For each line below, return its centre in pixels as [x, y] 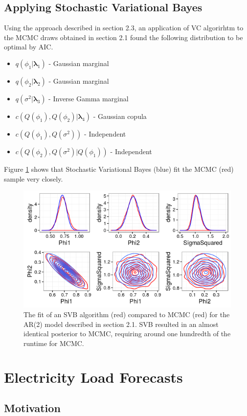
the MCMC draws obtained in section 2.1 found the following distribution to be [123, 37]
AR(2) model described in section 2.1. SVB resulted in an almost [121, 324]
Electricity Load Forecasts [93, 377]
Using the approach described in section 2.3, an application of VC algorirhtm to [124, 28]
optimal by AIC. [29, 47]
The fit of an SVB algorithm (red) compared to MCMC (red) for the [127, 314]
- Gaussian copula [120, 116]
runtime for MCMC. [54, 343]
